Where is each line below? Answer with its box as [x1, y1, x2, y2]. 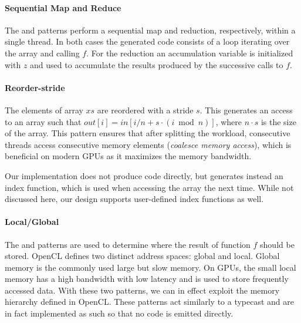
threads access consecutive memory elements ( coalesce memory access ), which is [5, 138, 292, 150]
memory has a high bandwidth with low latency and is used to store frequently [5, 272, 289, 285]
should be [260, 238, 295, 250]
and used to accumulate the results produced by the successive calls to [30, 58, 283, 70]
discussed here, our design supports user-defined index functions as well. [5, 193, 264, 205]
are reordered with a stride [97, 103, 194, 116]
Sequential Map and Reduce [5, 1, 121, 14]
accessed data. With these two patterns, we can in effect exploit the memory [5, 284, 280, 296]
